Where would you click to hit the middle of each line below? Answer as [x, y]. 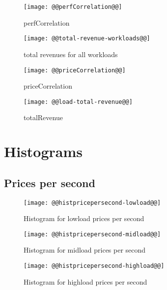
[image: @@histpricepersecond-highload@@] [94, 266]
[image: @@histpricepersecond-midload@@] [92, 234]
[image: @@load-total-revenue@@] [78, 102]
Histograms [43, 151]
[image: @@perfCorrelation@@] [73, 7]
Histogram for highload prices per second [85, 281]
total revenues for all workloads [71, 54]
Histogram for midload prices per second [85, 250]
